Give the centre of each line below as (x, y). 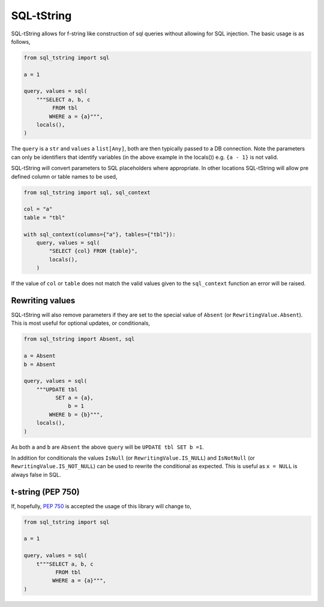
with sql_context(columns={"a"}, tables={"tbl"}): (100, 234)
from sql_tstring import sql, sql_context (87, 192)
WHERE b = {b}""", (76, 414)
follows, (21, 41)
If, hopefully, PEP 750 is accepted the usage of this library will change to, (101, 506)
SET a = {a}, (74, 398)
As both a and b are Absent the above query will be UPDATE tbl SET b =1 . (107, 447)
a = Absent (40, 356)
